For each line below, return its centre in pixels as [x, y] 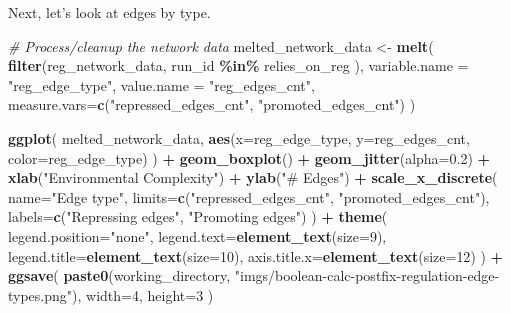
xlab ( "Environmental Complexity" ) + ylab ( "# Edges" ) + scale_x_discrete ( [253, 177]
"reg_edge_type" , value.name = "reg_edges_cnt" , [161, 84]
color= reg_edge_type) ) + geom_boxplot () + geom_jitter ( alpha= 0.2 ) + [249, 157]
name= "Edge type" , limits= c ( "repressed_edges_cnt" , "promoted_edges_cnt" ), [249, 196]
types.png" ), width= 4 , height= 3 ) [111, 294]
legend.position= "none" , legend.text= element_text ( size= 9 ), [197, 235]
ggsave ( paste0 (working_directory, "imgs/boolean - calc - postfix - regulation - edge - [254, 275]
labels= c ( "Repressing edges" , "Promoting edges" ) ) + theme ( [198, 216]
